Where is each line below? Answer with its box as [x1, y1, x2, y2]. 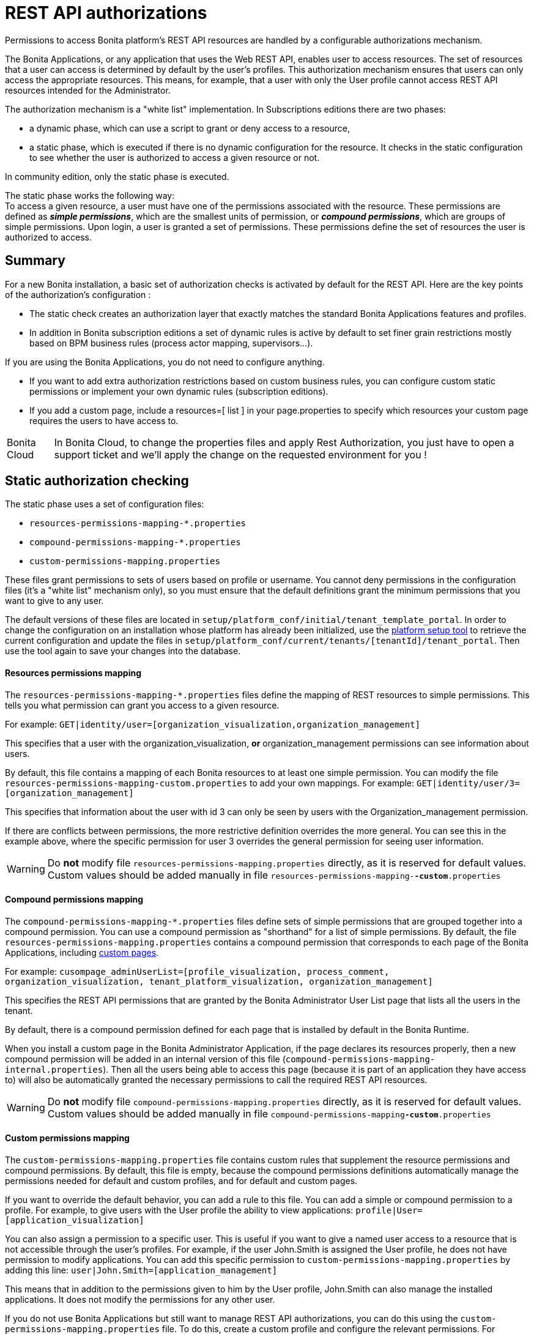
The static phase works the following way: [5, 190, 175, 201]
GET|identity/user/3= [417, 778, 520, 788]
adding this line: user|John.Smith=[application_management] [5, 1265, 278, 1276]
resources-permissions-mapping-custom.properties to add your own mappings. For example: [5, 777, 415, 788]
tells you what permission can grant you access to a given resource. [5, 699, 280, 710]
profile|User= [355, 1205, 423, 1216]
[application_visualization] [5, 1215, 144, 1226]
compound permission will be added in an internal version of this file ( [5, 1053, 286, 1064]
